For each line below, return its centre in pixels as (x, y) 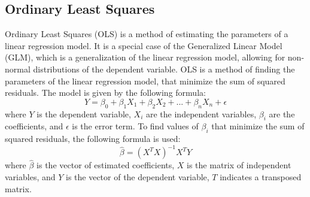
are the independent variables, (201, 113)
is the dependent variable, (84, 113)
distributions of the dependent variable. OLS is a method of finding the (164, 69)
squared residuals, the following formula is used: (93, 139)
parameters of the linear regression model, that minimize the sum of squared (145, 81)
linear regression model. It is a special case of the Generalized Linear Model (144, 45)
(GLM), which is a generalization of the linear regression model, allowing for (145, 57)
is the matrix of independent (239, 165)
